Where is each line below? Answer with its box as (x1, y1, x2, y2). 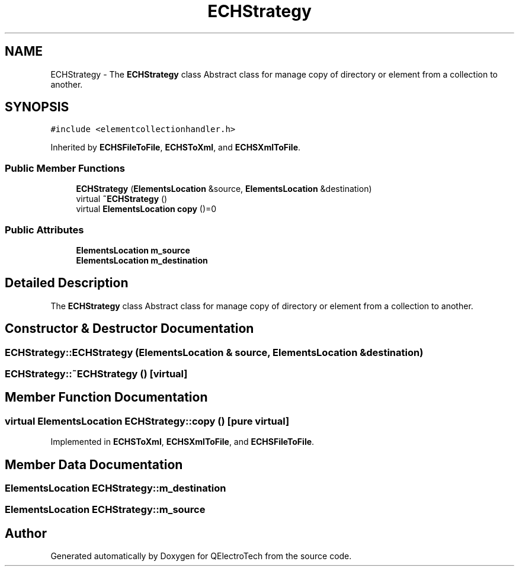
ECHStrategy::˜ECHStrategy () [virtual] (5, 368, 188, 380)
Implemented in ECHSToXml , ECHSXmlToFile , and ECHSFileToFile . (50, 437, 315, 447)
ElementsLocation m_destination (76, 255, 208, 265)
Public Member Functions (5, 162, 125, 174)
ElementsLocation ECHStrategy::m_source (5, 503, 206, 516)
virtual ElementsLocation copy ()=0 (76, 204, 217, 214)
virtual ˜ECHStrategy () (76, 194, 168, 204)
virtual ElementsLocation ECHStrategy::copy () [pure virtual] (5, 415, 290, 427)
